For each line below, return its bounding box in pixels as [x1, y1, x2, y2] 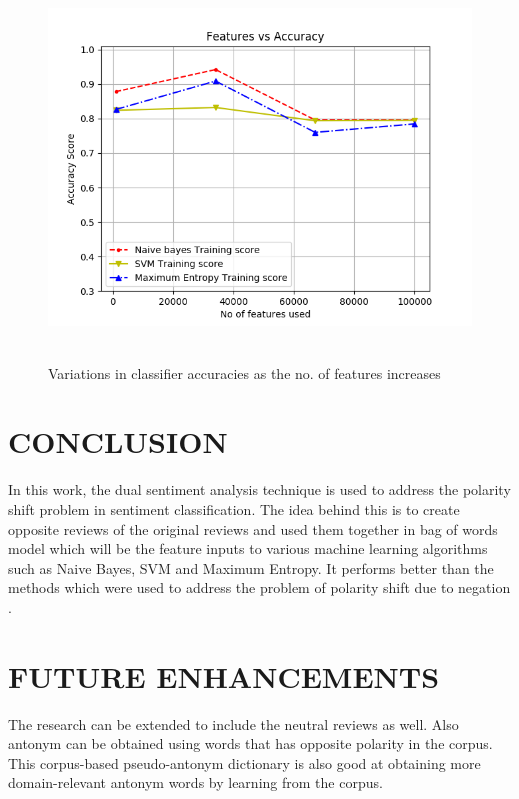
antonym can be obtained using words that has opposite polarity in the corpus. [8, 733, 493, 754]
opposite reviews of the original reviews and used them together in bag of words [8, 518, 498, 539]
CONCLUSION [8, 421, 228, 462]
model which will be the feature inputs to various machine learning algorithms [8, 538, 488, 559]
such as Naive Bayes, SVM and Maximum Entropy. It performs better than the [8, 557, 494, 578]
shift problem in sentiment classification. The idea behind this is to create [8, 498, 460, 519]
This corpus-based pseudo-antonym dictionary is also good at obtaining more [8, 752, 481, 773]
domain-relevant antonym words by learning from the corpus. [8, 772, 383, 793]
